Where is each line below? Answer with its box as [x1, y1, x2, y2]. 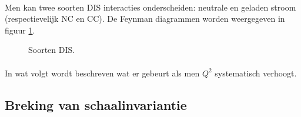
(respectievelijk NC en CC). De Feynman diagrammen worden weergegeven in [5, 12, 285, 25]
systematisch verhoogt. [215, 66, 297, 79]
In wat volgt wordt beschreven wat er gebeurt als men [5, 66, 200, 79]
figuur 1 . [5, 24, 35, 36]
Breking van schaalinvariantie [5, 95, 187, 113]
